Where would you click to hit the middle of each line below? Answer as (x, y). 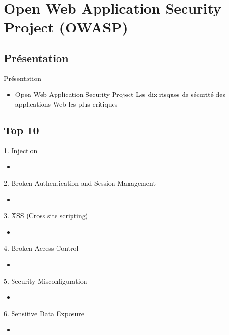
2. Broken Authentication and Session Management (80, 183)
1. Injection (21, 150)
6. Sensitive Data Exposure (44, 313)
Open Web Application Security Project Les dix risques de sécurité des (120, 94)
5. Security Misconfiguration (46, 280)
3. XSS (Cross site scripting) (46, 215)
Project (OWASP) (66, 27)
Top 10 (21, 130)
